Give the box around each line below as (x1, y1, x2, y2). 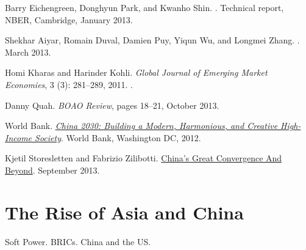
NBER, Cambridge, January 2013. (5, 13, 133, 26)
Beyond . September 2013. (5, 163, 100, 176)
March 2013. (5, 45, 51, 58)
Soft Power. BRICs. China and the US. (5, 235, 151, 248)
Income (5, 131, 32, 144)
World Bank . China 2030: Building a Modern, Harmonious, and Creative (5, 119, 278, 132)
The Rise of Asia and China (5, 199, 244, 224)
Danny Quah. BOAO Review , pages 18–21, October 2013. (5, 98, 219, 111)
